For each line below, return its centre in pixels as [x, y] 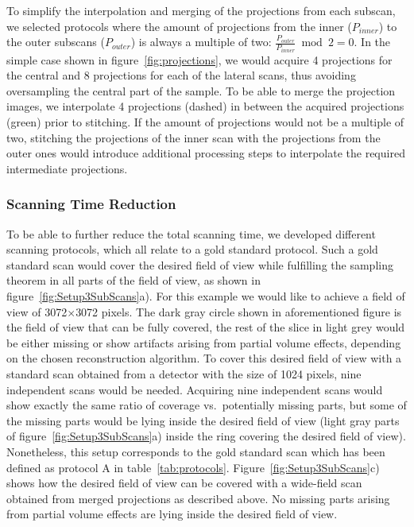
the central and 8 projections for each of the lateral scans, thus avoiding [181, 75]
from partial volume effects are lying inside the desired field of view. [172, 514]
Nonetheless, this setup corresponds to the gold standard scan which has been [196, 451]
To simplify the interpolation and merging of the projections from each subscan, [201, 10]
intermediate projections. [67, 168]
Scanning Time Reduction [91, 204]
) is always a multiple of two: [201, 42]
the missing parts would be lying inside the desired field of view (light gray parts [203, 420]
